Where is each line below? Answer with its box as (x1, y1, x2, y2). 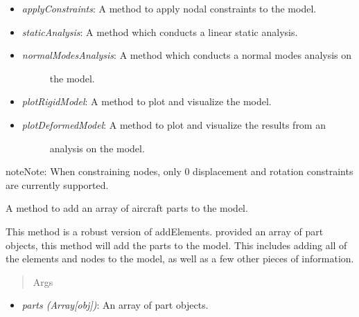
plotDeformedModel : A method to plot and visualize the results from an (21, 117, 326, 132)
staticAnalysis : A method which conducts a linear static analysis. (21, 24, 298, 39)
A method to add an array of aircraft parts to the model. (6, 201, 248, 215)
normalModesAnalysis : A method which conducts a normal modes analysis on (21, 48, 352, 62)
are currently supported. (6, 177, 109, 192)
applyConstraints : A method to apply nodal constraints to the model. (21, 1, 317, 15)
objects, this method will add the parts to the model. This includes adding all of (6, 237, 347, 252)
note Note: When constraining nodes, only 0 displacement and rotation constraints (6, 164, 353, 179)
